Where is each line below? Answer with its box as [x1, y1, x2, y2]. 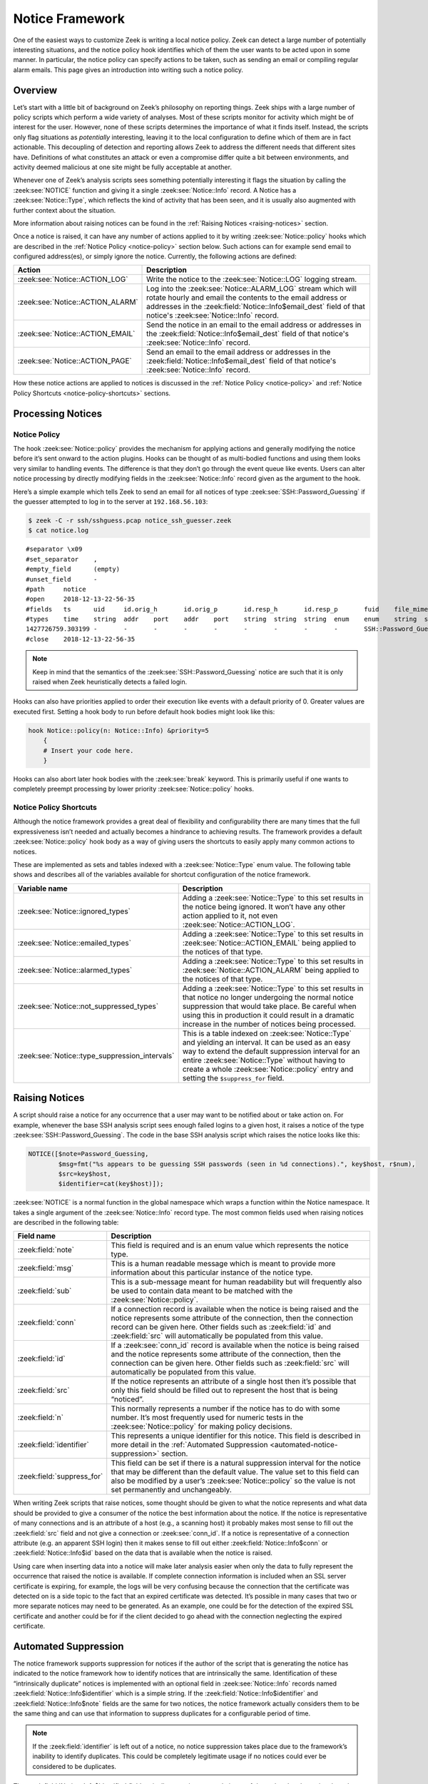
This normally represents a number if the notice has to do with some [111, 1404, 340, 1414]
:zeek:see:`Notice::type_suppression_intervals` [17, 1050, 175, 1060]
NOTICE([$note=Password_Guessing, [28, 1150, 149, 1158]
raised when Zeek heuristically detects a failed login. [32, 678, 188, 686]
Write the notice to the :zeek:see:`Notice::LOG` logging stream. [146, 275, 357, 285]
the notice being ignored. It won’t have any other [182, 901, 346, 911]
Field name [17, 1231, 56, 1241]
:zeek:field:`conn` [17, 1317, 76, 1327]
